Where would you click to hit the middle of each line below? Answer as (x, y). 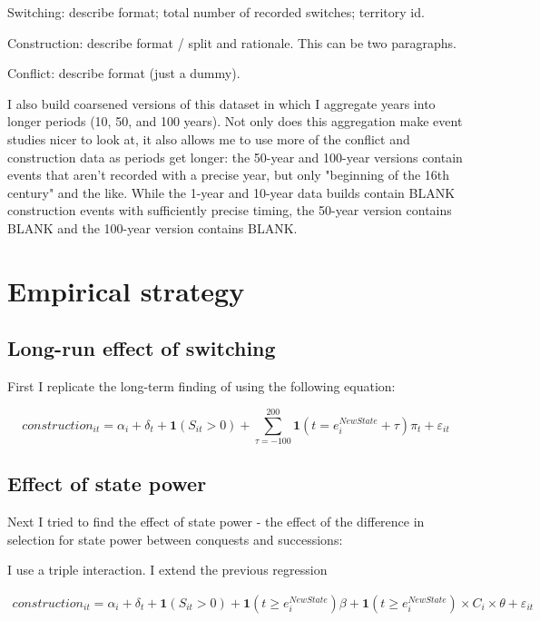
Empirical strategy (126, 290)
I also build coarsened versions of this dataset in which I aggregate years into (221, 103)
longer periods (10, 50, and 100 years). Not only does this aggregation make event (235, 121)
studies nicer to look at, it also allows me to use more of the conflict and (209, 138)
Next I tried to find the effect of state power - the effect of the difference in (216, 522)
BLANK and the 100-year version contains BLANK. (152, 227)
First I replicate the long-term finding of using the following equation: (201, 386)
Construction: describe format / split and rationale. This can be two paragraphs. (232, 42)
